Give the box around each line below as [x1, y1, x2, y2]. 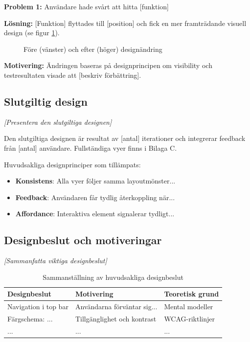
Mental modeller [164, 301, 213, 312]
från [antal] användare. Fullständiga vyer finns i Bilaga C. [4, 142, 177, 153]
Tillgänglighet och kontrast [75, 314, 157, 323]
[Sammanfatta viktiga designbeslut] [4, 255, 107, 266]
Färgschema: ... [7, 314, 53, 323]
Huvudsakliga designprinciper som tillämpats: [4, 159, 141, 169]
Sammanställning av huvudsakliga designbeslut [43, 272, 183, 282]
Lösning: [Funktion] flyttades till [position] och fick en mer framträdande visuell [4, 18, 247, 28]
